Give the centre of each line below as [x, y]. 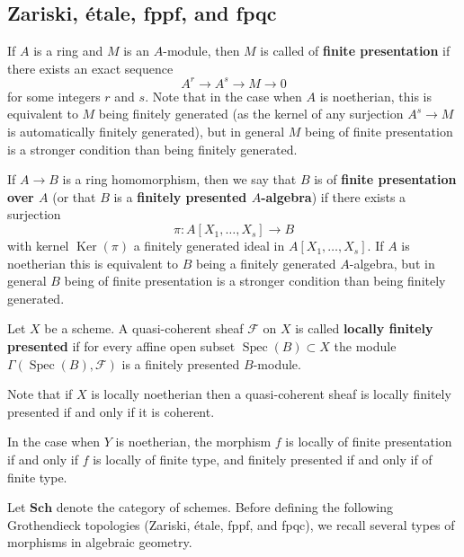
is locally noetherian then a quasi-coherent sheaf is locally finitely [271, 394]
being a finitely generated [266, 263]
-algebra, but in [392, 263]
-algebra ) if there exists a [334, 196]
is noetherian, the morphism [193, 442]
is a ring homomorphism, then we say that [179, 179]
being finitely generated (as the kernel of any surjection [251, 114]
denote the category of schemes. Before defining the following [224, 507]
